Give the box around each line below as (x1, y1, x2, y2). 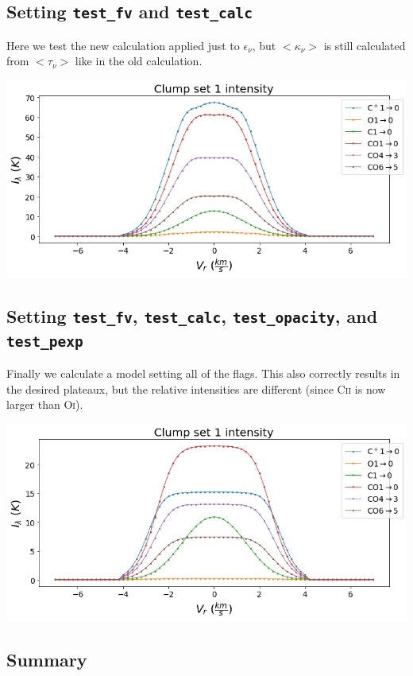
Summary (6, 647, 87, 671)
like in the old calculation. (75, 52, 203, 69)
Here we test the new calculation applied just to (6, 37, 240, 53)
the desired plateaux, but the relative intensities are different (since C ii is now (6, 380, 386, 397)
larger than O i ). (6, 396, 83, 413)
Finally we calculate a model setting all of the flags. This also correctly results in (6, 365, 400, 382)
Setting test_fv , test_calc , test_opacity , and (6, 303, 378, 328)
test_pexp (6, 332, 83, 350)
